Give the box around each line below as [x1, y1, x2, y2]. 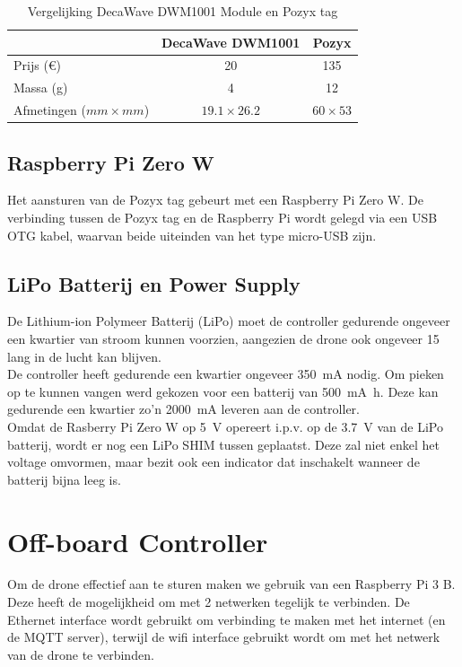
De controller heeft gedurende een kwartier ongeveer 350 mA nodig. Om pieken [7, 364, 444, 383]
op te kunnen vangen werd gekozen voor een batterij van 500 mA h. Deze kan [7, 382, 439, 400]
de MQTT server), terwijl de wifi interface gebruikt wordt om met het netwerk [7, 628, 440, 646]
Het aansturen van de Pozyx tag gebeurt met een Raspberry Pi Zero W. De [7, 190, 423, 209]
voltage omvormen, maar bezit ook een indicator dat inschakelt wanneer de [7, 452, 420, 471]
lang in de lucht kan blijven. [7, 347, 161, 365]
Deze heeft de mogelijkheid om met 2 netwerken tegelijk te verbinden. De [7, 592, 410, 611]
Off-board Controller [7, 522, 268, 559]
